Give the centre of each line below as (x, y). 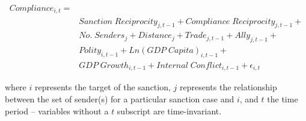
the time (283, 99)
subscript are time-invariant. (169, 110)
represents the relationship (228, 87)
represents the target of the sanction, (103, 87)
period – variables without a (57, 110)
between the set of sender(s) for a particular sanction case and (120, 99)
